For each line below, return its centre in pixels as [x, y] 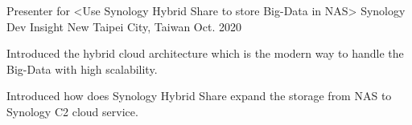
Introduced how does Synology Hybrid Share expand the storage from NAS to [199, 96]
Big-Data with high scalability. [82, 69]
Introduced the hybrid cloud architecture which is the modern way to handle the [205, 53]
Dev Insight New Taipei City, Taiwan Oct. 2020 [124, 26]
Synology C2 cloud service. [72, 111]
